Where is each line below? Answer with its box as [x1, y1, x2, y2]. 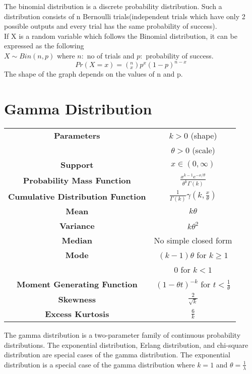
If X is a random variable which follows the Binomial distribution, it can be [4, 30, 237, 41]
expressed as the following [4, 40, 84, 51]
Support [60, 158, 94, 170]
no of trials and [87, 50, 135, 60]
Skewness [58, 293, 96, 305]
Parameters [53, 129, 100, 141]
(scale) [192, 144, 215, 156]
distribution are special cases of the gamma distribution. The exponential [4, 349, 230, 360]
